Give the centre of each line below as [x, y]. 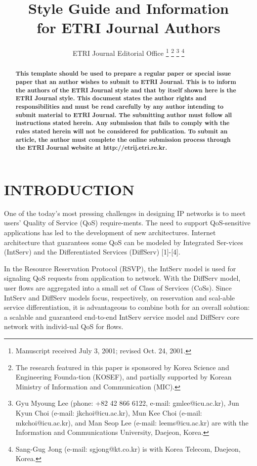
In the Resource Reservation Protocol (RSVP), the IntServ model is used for [120, 268]
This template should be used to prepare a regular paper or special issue [123, 74]
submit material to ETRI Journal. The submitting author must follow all [124, 115]
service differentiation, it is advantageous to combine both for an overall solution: [127, 307]
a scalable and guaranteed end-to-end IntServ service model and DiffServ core [122, 317]
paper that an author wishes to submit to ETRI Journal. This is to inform [126, 82]
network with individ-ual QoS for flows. [64, 326]
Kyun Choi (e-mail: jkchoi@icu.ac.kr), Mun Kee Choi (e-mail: [109, 412]
